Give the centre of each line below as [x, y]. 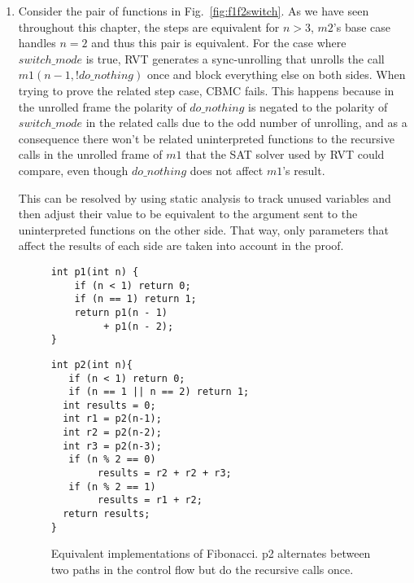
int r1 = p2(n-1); [112, 419]
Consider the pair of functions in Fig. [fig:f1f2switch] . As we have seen [194, 11]
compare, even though [73, 170]
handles [37, 43]
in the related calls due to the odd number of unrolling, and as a [246, 123]
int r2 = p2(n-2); [112, 433]
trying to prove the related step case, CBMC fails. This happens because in [206, 90]
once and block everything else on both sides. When [276, 75]
